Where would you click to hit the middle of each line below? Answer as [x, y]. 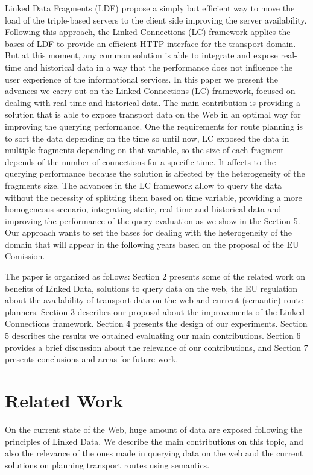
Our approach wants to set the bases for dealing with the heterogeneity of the [149, 232]
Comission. [25, 256]
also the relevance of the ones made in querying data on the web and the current [154, 453]
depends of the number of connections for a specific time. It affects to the [141, 161]
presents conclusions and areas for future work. [92, 359]
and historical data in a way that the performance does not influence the [158, 67]
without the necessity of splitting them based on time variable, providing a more [153, 197]
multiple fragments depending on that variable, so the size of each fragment [144, 150]
